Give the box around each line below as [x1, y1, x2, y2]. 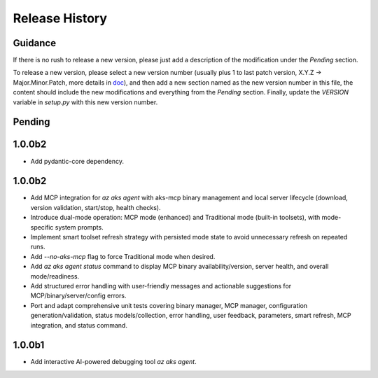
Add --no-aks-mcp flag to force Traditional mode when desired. [30, 252, 216, 260]
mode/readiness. [30, 272, 80, 280]
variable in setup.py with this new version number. [13, 98, 158, 106]
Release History [13, 10, 108, 26]
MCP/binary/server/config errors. [30, 291, 127, 300]
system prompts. [55, 223, 104, 231]
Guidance [13, 37, 56, 49]
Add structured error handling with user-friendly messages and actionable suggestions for [30, 281, 292, 290]
